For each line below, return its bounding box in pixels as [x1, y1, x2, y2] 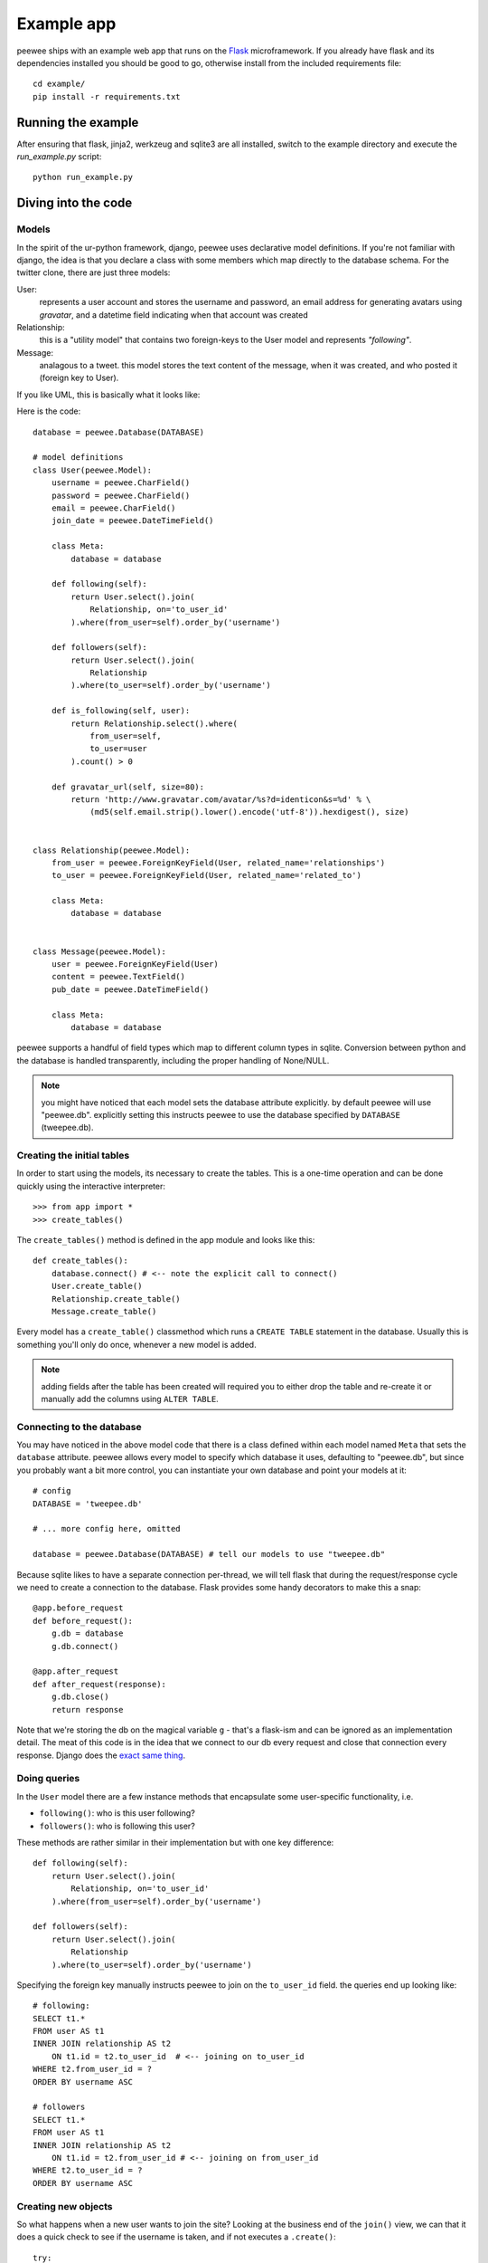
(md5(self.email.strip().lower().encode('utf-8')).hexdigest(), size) [89, 807, 409, 817]
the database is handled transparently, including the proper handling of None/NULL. [16, 1055, 330, 1065]
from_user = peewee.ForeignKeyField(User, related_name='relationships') [51, 857, 386, 868]
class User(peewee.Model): [33, 464, 153, 475]
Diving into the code [16, 196, 133, 211]
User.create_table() [51, 1281, 143, 1292]
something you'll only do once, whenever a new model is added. [16, 1339, 257, 1350]
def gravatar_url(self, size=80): [51, 781, 205, 792]
